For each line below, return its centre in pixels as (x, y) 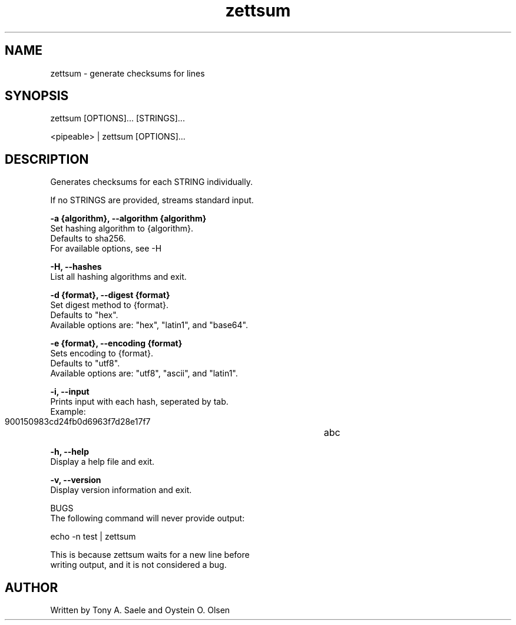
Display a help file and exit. (102, 462)
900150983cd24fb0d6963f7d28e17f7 (78, 422)
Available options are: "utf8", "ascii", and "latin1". (144, 373)
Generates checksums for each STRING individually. (152, 182)
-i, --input (70, 392)
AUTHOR (32, 587)
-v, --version (76, 480)
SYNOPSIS (37, 96)
